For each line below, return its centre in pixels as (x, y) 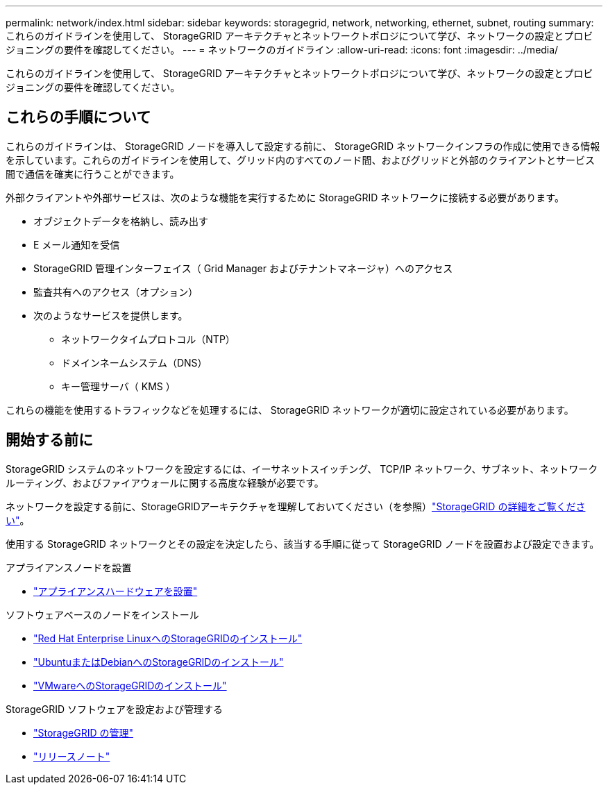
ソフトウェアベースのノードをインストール (102, 614)
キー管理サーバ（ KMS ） (118, 386)
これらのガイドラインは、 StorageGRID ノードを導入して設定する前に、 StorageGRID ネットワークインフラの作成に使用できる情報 (303, 146)
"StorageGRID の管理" (83, 732)
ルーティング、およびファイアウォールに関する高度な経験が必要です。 (165, 482)
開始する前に (49, 440)
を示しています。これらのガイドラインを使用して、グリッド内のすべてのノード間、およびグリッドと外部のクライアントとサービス (300, 160)
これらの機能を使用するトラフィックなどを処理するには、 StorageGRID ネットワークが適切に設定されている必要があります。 (290, 410)
